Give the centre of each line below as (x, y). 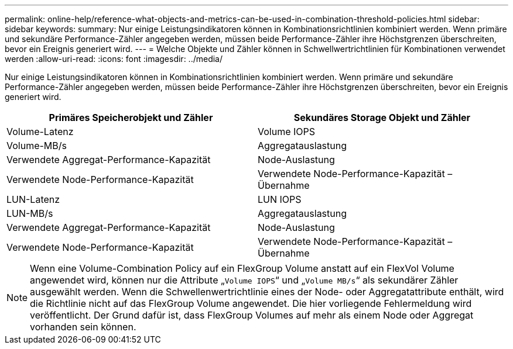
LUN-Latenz (33, 199)
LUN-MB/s (30, 213)
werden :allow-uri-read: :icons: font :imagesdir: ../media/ (114, 59)
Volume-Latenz (40, 132)
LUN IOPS (280, 199)
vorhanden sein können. (83, 327)
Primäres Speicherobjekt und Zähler (131, 118)
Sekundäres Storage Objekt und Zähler (382, 118)
